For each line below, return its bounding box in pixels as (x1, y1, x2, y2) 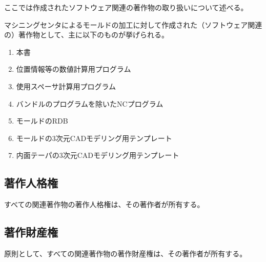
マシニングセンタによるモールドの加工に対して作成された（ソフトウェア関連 (4, 19, 262, 30)
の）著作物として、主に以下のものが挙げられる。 (4, 29, 169, 40)
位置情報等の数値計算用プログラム (16, 64, 131, 74)
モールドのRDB (16, 115, 68, 126)
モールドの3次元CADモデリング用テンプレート (16, 132, 172, 143)
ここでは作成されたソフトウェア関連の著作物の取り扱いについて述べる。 (4, 2, 248, 12)
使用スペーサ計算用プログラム (16, 80, 116, 91)
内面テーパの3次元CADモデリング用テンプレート (16, 150, 179, 160)
